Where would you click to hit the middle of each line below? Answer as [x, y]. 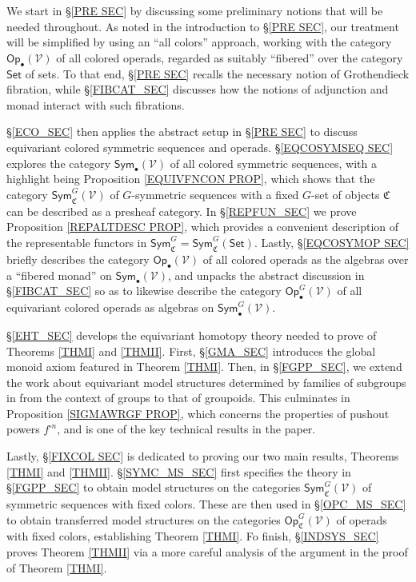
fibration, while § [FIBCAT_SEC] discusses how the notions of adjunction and [198, 89]
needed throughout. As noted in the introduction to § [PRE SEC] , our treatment [203, 26]
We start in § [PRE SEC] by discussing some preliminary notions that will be [195, 10]
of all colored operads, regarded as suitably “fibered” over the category [230, 57]
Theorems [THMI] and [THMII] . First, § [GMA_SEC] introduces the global [191, 351]
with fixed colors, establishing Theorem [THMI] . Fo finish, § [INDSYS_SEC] [193, 536]
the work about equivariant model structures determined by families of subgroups [206, 382]
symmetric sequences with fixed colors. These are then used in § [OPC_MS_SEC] [206, 504]
